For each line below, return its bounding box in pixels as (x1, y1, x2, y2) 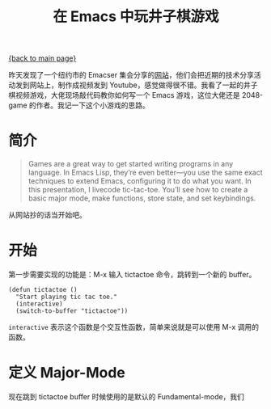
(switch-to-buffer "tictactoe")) (15, 307, 129, 315)
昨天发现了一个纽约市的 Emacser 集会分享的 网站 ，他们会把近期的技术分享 (8, 70, 255, 80)
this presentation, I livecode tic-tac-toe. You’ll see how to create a (28, 185, 248, 195)
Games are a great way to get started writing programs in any (28, 159, 234, 169)
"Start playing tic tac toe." (15, 293, 117, 301)
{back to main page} (8, 53, 77, 63)
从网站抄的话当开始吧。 (8, 210, 87, 220)
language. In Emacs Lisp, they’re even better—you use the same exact (28, 167, 263, 178)
